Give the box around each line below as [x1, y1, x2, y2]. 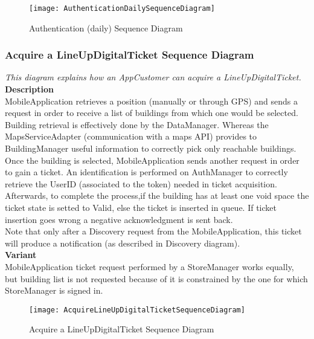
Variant [5, 248, 37, 261]
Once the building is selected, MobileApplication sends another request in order [5, 153, 300, 166]
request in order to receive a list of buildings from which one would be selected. [5, 106, 298, 119]
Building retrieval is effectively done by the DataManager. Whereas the [5, 118, 269, 131]
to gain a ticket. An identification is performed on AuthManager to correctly [5, 166, 288, 178]
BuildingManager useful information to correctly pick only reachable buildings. [5, 142, 296, 155]
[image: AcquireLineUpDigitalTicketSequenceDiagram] [29, 305, 245, 314]
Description [5, 83, 54, 95]
